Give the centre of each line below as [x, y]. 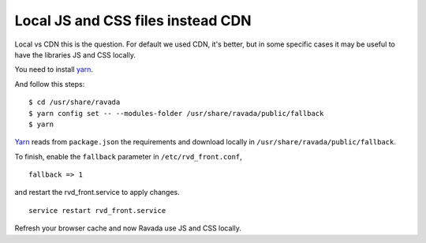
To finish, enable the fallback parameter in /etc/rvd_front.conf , [128, 156]
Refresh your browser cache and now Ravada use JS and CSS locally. [128, 228]
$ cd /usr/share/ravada [75, 102]
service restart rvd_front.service [97, 210]
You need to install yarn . [54, 69]
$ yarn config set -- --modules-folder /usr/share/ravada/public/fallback [176, 113]
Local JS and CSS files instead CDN [133, 21]
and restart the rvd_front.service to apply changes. [97, 193]
